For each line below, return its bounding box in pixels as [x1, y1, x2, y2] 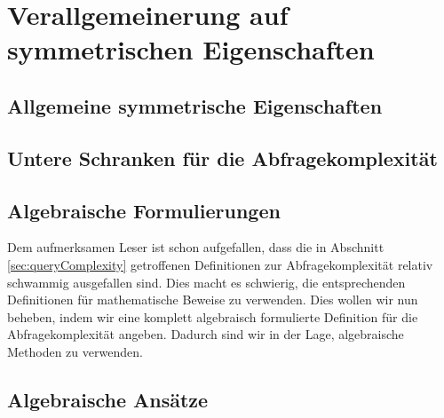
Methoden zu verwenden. [7, 342, 143, 360]
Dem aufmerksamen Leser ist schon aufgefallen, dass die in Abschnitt [7, 238, 385, 256]
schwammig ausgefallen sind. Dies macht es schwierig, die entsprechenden [7, 272, 406, 291]
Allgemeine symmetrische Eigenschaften [7, 91, 383, 119]
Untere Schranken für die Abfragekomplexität [7, 144, 438, 171]
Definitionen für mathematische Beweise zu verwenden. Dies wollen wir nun [7, 290, 418, 309]
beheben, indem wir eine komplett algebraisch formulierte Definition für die [7, 307, 418, 326]
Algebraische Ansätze [7, 385, 209, 413]
